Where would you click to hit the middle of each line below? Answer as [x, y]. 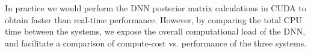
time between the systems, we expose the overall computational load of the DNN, [155, 31]
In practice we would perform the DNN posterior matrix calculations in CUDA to [155, 8]
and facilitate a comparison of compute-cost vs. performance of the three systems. [156, 43]
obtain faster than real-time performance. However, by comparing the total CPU [154, 19]
